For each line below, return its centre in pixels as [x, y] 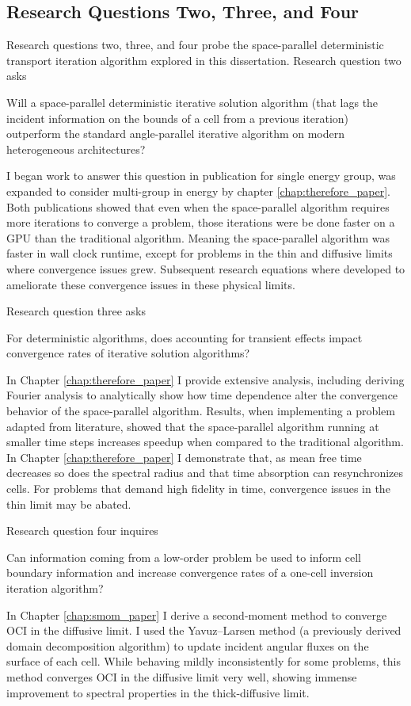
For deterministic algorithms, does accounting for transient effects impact [185, 337]
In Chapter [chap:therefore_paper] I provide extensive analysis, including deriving [205, 379]
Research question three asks [76, 311]
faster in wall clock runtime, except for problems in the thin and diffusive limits [200, 253]
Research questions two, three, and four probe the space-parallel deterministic [195, 45]
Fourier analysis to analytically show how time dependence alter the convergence [202, 395]
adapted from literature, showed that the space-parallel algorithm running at [193, 426]
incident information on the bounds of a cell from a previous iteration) [178, 118]
